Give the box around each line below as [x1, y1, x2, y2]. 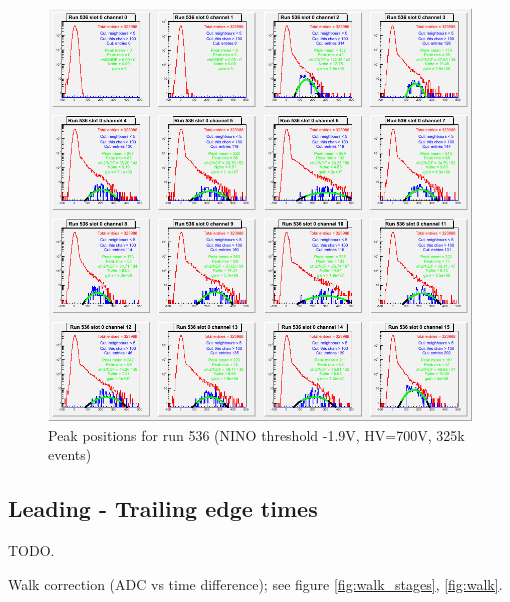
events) [48, 444, 92, 465]
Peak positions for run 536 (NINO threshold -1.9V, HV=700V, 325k [48, 424, 465, 445]
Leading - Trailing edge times [8, 493, 318, 524]
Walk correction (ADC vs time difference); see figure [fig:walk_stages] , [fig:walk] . [8, 573, 503, 594]
